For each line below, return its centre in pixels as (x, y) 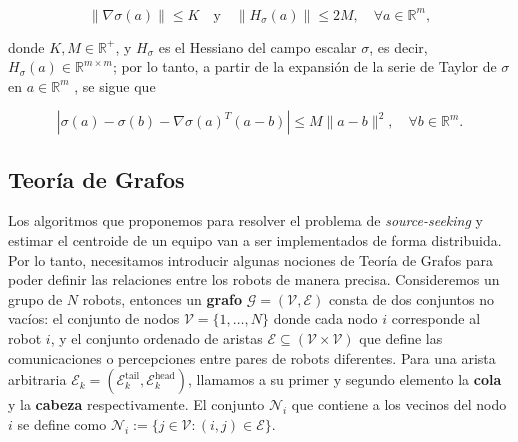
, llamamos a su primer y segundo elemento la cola (345, 379)
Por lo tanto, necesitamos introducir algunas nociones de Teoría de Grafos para (251, 259)
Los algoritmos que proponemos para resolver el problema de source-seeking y (245, 220)
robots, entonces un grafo (162, 298)
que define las (401, 338)
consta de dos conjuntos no (411, 298)
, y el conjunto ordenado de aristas (156, 338)
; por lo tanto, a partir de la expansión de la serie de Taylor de (304, 66)
